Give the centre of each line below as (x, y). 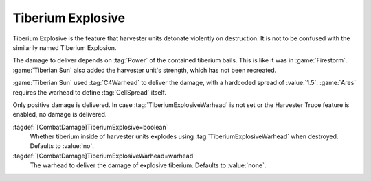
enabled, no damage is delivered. (60, 114)
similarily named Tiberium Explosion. (65, 47)
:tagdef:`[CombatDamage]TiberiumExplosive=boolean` (90, 127)
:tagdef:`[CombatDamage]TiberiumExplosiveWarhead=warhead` (104, 156)
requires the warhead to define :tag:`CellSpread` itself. (89, 92)
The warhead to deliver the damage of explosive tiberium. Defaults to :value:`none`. (148, 165)
